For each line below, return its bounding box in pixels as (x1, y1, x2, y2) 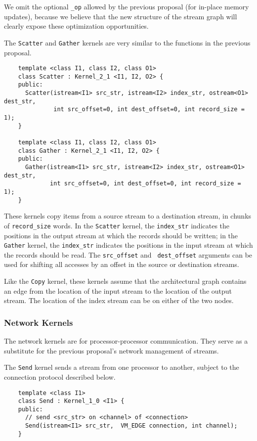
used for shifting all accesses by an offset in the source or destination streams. (4, 259, 239, 269)
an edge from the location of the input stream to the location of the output (4, 285, 232, 296)
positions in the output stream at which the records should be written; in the (4, 230, 238, 240)
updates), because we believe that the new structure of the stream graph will (4, 11, 237, 21)
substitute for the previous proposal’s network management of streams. (4, 345, 219, 355)
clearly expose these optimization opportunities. (4, 21, 149, 31)
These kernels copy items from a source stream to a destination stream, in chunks (4, 211, 252, 221)
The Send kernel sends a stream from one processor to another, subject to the (4, 362, 239, 372)
